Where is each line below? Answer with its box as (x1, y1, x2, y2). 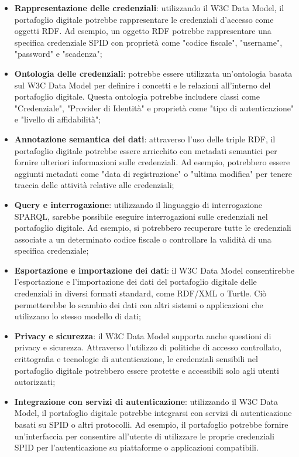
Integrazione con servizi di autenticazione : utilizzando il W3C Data (14, 395, 278, 407)
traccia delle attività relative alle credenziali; (14, 179, 174, 191)
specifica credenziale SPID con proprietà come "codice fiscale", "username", (14, 36, 283, 48)
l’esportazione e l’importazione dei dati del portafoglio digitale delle (14, 275, 257, 288)
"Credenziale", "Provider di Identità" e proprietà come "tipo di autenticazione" (14, 101, 294, 114)
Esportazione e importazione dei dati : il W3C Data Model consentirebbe (14, 264, 295, 276)
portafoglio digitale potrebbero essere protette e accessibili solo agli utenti (14, 364, 279, 376)
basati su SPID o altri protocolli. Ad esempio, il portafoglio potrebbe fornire (14, 418, 288, 430)
